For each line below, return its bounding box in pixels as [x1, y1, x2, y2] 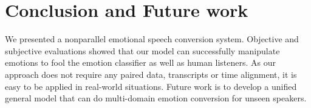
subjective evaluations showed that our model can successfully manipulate [5, 44, 280, 57]
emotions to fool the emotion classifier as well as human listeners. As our [5, 56, 276, 69]
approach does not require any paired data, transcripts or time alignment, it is [5, 68, 297, 80]
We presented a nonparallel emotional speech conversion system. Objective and [5, 33, 299, 45]
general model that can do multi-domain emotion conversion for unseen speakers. [5, 92, 307, 104]
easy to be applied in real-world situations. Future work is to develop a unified [5, 80, 297, 92]
